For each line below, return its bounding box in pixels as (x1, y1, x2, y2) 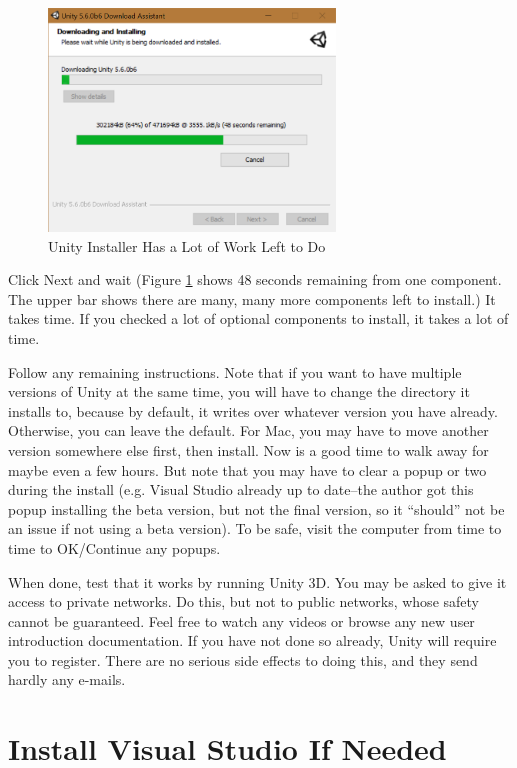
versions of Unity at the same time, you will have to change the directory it (8, 381, 470, 402)
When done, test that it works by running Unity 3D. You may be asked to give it (8, 571, 507, 592)
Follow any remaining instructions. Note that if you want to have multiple (8, 361, 462, 382)
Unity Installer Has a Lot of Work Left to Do (48, 235, 326, 256)
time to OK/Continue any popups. (8, 537, 221, 558)
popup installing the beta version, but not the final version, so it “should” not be (8, 498, 505, 519)
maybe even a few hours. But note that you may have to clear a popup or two (8, 459, 487, 480)
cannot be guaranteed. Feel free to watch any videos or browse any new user (8, 610, 475, 631)
